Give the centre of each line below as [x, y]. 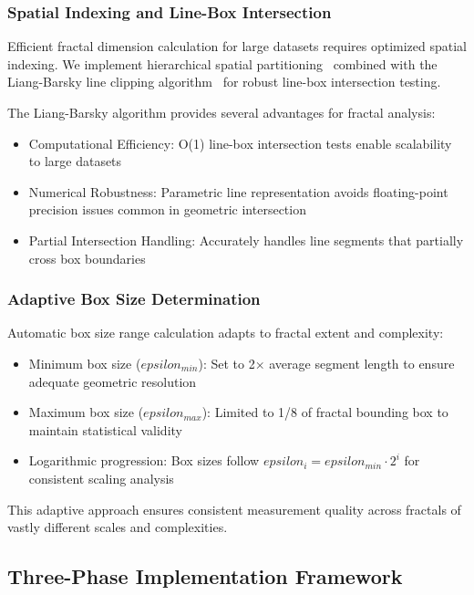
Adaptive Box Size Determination [134, 299]
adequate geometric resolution [113, 381]
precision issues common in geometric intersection [167, 209]
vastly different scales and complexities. [118, 527]
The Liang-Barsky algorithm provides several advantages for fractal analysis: [222, 112]
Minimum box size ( [85, 363]
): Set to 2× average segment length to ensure [326, 363]
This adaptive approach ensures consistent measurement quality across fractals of [234, 509]
